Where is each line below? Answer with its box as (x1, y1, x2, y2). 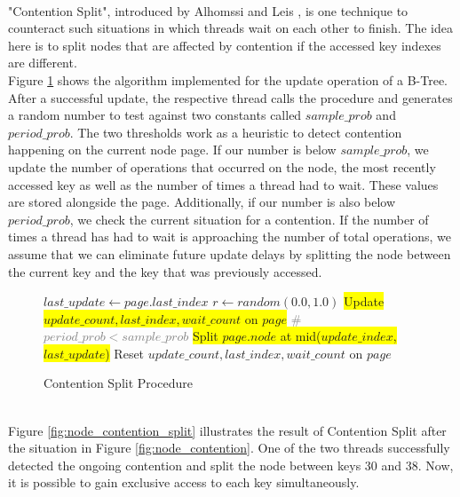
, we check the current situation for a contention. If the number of (69, 209, 429, 228)
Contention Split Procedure (44, 374, 193, 392)
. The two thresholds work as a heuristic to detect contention (69, 122, 402, 141)
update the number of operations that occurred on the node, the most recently (8, 157, 436, 176)
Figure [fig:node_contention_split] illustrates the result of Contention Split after (8, 421, 447, 439)
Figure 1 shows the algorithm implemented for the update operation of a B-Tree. (8, 70, 448, 89)
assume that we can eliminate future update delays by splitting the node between (8, 244, 451, 263)
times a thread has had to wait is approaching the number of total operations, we (8, 227, 452, 246)
